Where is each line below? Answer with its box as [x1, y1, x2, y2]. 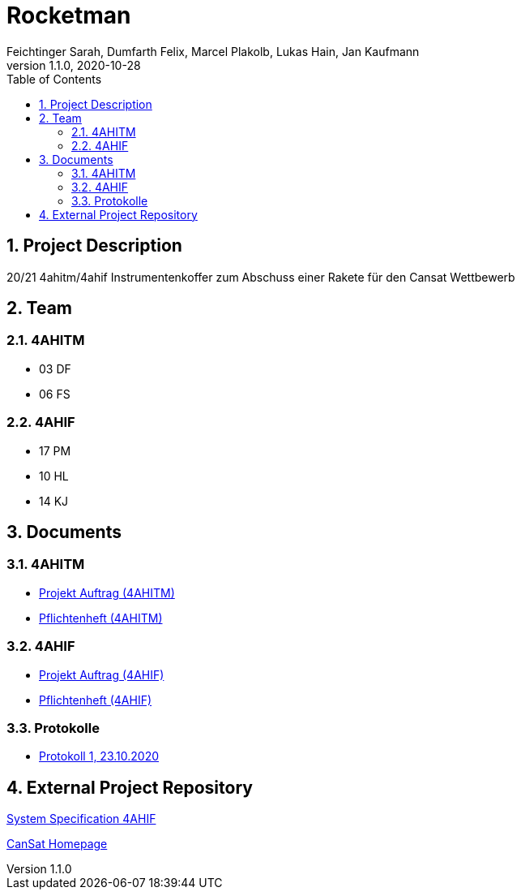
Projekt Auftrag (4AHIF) [39, 667, 164, 682]
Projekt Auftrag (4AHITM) [39, 585, 175, 600]
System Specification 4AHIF [6, 812, 156, 826]
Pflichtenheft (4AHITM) [39, 610, 163, 625]
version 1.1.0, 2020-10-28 [6, 58, 141, 72]
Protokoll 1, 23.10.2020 [39, 749, 159, 764]
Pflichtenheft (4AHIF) [39, 692, 152, 707]
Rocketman [6, 2, 131, 29]
